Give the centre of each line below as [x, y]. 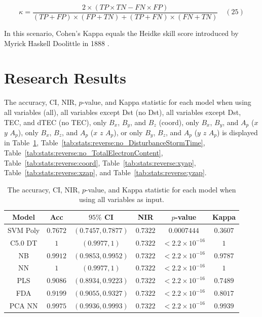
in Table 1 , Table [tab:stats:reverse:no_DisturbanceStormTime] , [105, 143]
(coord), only [179, 122]
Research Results [65, 78]
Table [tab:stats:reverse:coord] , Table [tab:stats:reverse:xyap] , [100, 162]
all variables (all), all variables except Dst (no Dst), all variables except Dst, [123, 112]
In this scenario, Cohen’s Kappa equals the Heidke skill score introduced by [121, 33]
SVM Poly [24, 230]
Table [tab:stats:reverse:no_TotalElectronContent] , [84, 153]
